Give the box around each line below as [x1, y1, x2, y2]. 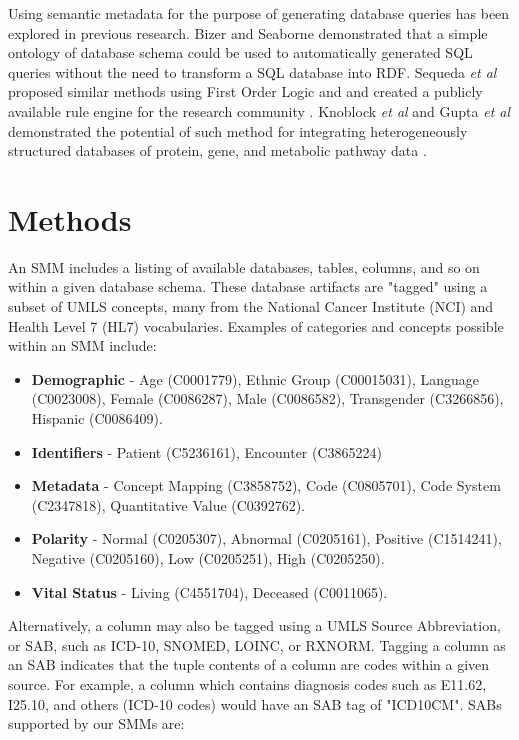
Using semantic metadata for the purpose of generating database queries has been [8, 3, 510, 23]
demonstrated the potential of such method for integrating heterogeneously [8, 120, 468, 141]
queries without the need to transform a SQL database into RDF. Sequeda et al [8, 61, 497, 82]
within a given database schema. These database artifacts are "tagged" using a [8, 276, 488, 297]
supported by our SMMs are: [8, 713, 185, 734]
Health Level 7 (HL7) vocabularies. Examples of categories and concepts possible [8, 315, 504, 336]
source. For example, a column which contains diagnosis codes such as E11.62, [8, 673, 487, 694]
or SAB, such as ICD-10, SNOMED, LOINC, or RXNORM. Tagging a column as [8, 634, 506, 655]
